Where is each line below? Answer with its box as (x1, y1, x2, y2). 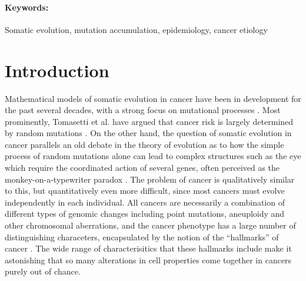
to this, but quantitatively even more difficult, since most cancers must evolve (5, 184, 285, 197)
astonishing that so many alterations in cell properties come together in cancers (5, 253, 292, 266)
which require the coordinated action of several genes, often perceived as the (5, 161, 280, 174)
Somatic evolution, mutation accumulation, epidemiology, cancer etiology (5, 23, 268, 35)
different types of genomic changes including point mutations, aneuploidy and (5, 207, 285, 220)
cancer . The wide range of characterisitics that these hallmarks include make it (5, 242, 292, 254)
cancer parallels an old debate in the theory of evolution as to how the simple (5, 138, 284, 150)
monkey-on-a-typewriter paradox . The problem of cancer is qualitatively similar (5, 173, 295, 185)
